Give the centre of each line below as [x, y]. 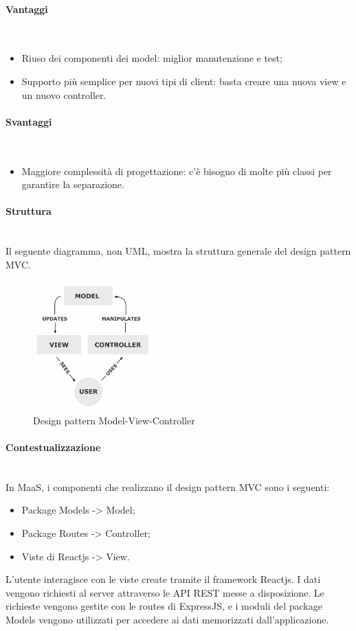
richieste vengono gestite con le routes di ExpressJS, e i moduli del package [164, 606]
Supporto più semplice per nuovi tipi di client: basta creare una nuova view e [184, 81]
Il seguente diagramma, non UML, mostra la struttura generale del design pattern [178, 251]
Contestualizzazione [53, 447]
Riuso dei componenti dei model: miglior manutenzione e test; [152, 58]
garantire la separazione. [73, 184]
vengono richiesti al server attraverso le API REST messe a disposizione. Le [165, 592]
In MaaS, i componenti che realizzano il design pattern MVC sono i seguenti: [168, 486]
